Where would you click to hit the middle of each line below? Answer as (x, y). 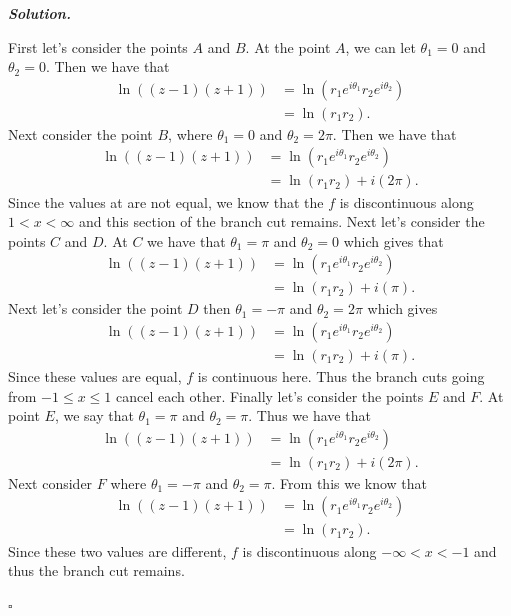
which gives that (393, 240)
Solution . (39, 13)
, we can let (380, 46)
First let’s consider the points (98, 46)
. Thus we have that (309, 415)
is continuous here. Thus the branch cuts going (341, 376)
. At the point (288, 46)
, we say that (94, 415)
